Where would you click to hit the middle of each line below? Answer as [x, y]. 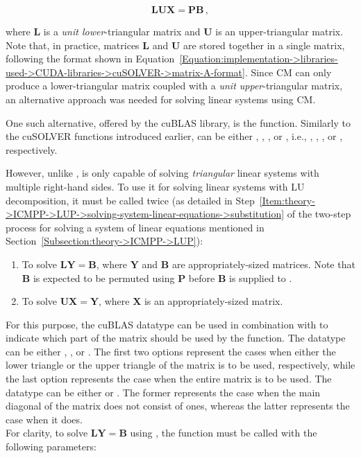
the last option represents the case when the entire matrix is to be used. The [169, 379]
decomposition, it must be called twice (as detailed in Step [130, 200]
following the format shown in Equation [90, 59]
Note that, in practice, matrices [73, 45]
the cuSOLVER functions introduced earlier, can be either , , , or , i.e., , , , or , [174, 136]
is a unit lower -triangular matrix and [122, 31]
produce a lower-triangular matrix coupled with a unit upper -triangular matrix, [174, 86]
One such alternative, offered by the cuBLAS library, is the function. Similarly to [178, 122]
